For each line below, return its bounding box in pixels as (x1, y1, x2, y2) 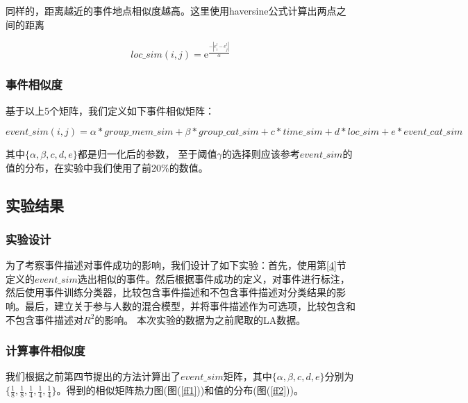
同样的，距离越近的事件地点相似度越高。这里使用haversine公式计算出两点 (6, 3, 337, 17)
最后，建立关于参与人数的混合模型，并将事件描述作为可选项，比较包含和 (24, 299, 356, 313)
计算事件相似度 (6, 342, 85, 359)
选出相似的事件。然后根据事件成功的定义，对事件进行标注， (77, 271, 350, 286)
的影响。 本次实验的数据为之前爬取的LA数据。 (94, 312, 306, 327)
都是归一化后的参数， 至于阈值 (77, 147, 217, 161)
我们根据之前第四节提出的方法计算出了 (6, 369, 181, 384)
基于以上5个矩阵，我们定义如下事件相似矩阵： (6, 103, 215, 117)
